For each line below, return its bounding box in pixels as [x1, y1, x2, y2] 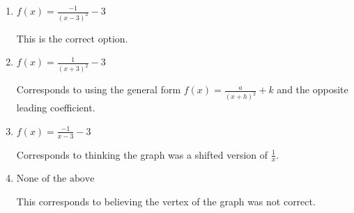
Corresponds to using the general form [16, 82, 181, 97]
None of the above [16, 174, 95, 184]
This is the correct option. [16, 31, 128, 45]
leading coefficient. [16, 100, 95, 115]
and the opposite [277, 82, 348, 97]
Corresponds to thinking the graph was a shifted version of [16, 147, 268, 161]
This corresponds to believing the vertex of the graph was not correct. [16, 194, 316, 209]
